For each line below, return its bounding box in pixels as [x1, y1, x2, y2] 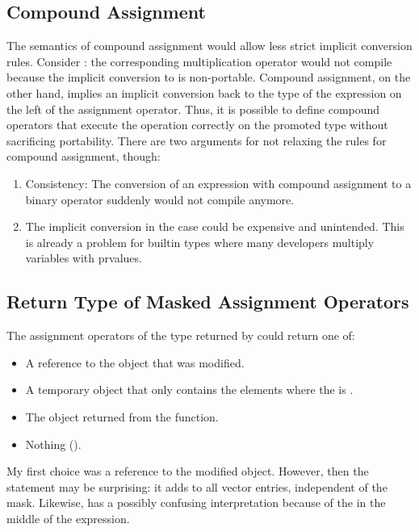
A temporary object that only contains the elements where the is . [25, 381, 354, 398]
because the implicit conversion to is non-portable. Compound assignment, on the [6, 69, 411, 86]
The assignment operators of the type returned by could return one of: [6, 327, 355, 344]
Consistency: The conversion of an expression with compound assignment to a [25, 174, 412, 191]
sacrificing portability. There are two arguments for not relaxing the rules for [6, 132, 387, 149]
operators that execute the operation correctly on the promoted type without [6, 116, 388, 133]
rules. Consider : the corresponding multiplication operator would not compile [6, 52, 392, 69]
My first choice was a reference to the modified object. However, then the [6, 463, 369, 480]
